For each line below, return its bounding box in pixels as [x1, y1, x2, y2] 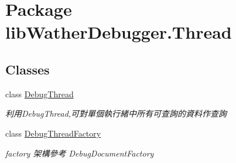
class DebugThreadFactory [5, 127, 101, 139]
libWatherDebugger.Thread [5, 20, 232, 44]
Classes [5, 60, 50, 78]
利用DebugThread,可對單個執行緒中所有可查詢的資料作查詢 [5, 107, 227, 120]
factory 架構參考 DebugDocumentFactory [5, 147, 154, 159]
